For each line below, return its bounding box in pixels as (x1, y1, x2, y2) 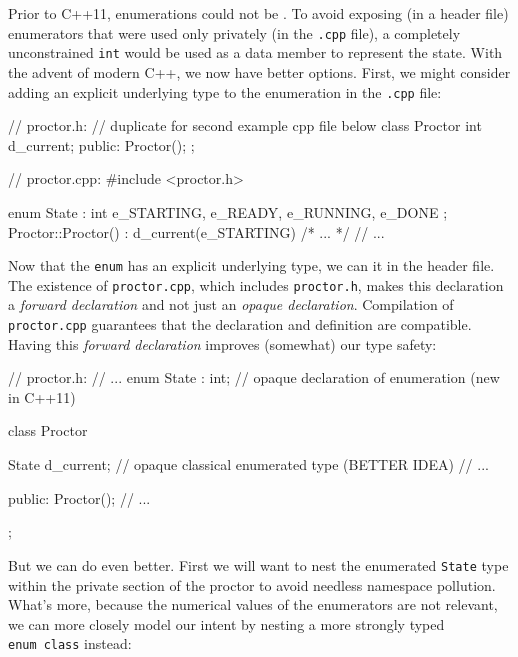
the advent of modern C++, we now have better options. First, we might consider (8, 61, 511, 82)
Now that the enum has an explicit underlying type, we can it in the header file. (8, 255, 495, 276)
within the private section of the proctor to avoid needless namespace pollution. (8, 574, 496, 595)
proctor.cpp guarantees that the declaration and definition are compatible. (8, 314, 472, 335)
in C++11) (8, 386, 76, 407)
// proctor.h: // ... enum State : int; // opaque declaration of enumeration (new (8, 367, 500, 388)
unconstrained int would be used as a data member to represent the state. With (8, 42, 503, 63)
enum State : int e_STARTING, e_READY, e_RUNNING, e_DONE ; (8, 201, 448, 222)
